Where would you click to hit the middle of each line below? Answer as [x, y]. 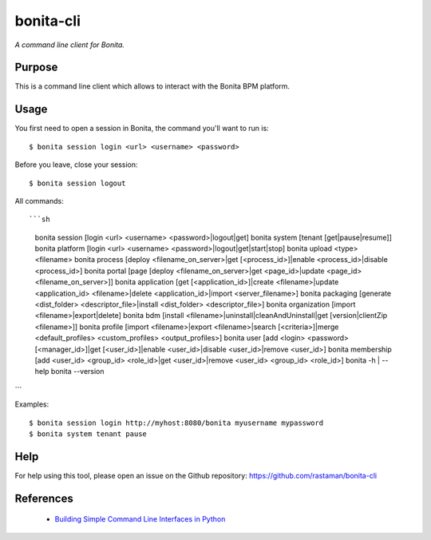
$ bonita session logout [77, 183]
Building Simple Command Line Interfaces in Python [140, 519]
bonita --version [77, 371]
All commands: [39, 201]
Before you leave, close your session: [77, 165]
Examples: [32, 404]
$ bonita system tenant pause [88, 434]
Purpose [36, 67]
